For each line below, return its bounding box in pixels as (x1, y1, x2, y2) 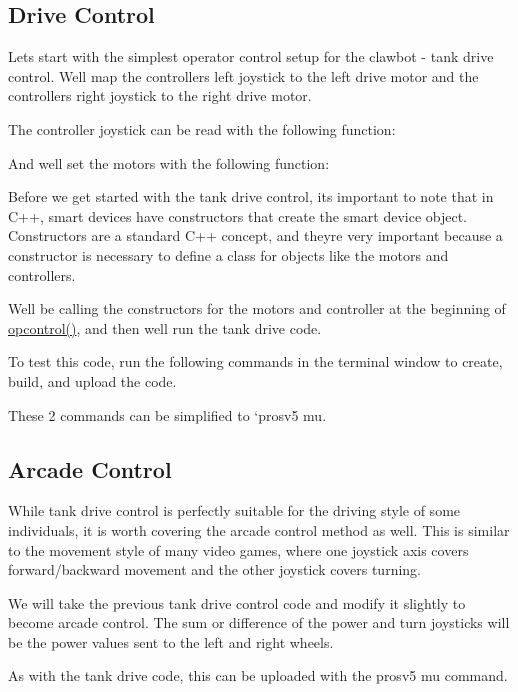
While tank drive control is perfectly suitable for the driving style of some (8, 500, 461, 521)
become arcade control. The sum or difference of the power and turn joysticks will (8, 612, 510, 633)
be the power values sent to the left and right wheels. (8, 631, 334, 652)
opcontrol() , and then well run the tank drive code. (8, 317, 322, 338)
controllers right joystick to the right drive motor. (8, 85, 312, 106)
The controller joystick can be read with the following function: (8, 118, 396, 139)
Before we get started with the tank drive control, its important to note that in (8, 186, 494, 207)
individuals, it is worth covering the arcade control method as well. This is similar (8, 519, 510, 540)
